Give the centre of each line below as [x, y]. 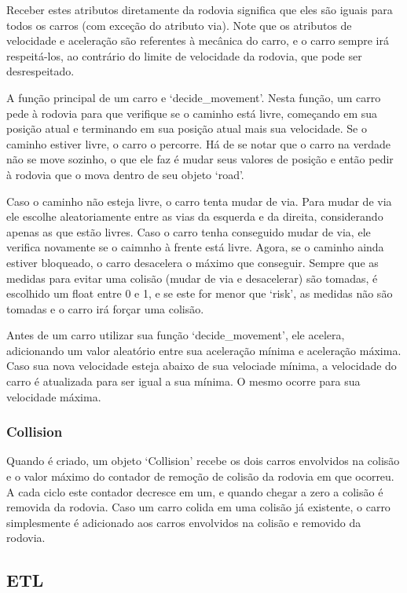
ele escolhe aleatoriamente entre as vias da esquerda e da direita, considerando [195, 216]
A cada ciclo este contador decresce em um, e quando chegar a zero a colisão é [195, 491]
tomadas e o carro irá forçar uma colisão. [105, 308]
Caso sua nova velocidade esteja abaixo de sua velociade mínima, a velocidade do [202, 366]
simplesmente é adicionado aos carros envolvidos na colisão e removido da [184, 522]
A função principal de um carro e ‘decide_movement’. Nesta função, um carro [194, 97]
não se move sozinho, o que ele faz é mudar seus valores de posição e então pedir [200, 159]
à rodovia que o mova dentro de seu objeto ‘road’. [125, 174]
